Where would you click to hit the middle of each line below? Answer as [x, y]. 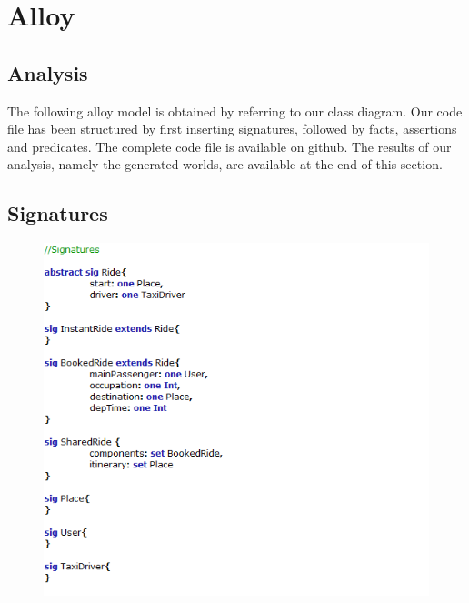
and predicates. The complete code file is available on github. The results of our [230, 146]
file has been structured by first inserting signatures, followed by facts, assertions [232, 129]
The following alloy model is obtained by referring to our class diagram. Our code [235, 111]
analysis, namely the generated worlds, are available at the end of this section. [225, 164]
